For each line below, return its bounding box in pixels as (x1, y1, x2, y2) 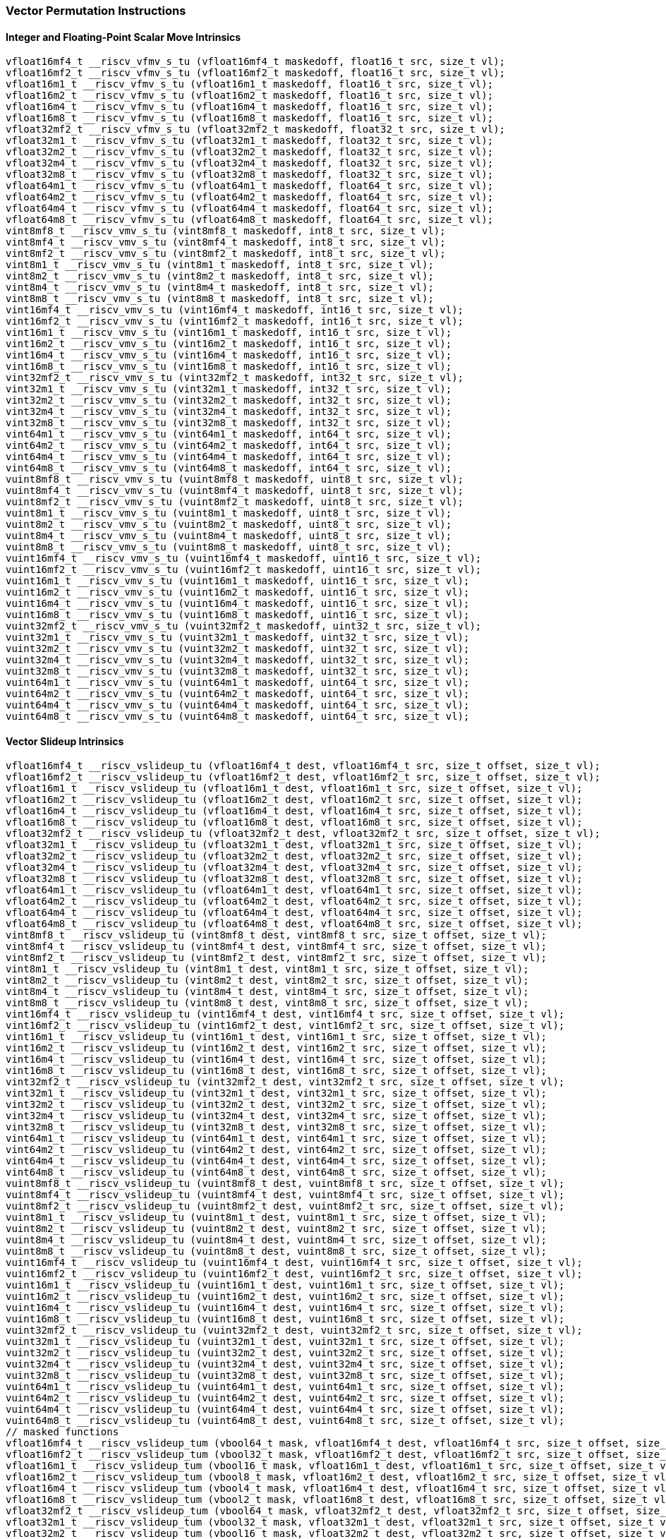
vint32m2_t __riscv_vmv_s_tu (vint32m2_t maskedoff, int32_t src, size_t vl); (6, 394, 452, 406)
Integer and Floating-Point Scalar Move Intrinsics (6, 30, 241, 43)
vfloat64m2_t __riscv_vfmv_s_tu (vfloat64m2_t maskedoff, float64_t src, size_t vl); (6, 191, 494, 203)
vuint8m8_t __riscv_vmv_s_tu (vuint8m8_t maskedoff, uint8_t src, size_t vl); (6, 541, 452, 553)
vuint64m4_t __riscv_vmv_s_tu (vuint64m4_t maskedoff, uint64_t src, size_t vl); (6, 699, 470, 711)
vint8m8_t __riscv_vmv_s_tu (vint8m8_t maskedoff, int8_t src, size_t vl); (6, 293, 434, 305)
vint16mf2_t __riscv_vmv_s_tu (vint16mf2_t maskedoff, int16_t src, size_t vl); (6, 315, 464, 327)
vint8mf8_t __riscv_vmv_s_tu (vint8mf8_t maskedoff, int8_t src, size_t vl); (6, 225, 446, 237)
